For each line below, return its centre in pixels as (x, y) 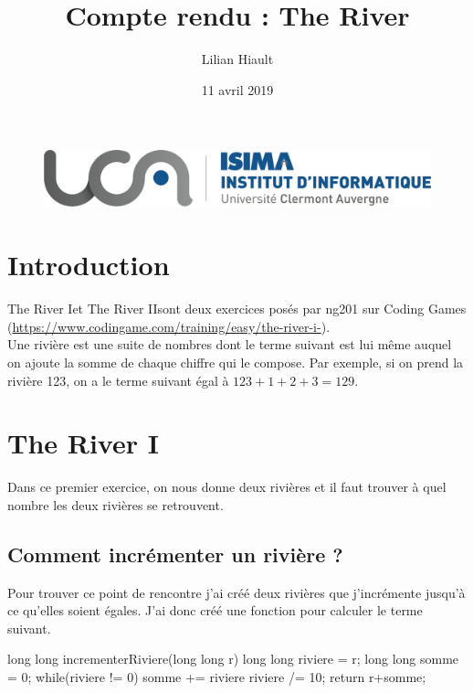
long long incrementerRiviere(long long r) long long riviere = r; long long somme (233, 659)
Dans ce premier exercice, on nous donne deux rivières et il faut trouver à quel (227, 487)
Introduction (89, 265)
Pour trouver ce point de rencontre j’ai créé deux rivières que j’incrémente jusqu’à (236, 592)
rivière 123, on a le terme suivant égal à (118, 380)
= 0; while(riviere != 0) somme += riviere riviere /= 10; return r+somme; (217, 677)
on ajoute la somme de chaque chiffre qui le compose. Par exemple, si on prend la (236, 362)
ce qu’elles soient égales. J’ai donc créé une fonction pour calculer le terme (215, 610)
